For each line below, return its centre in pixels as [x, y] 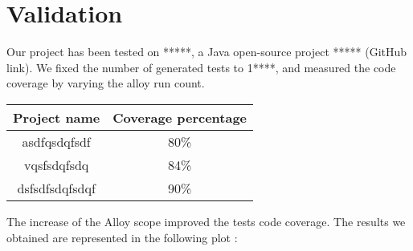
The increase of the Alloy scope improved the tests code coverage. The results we [206, 221]
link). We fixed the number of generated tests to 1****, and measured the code [201, 67]
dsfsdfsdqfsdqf [56, 188]
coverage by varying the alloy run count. [106, 83]
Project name [57, 117]
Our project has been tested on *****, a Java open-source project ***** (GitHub [207, 52]
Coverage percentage [180, 117]
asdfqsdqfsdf [56, 141]
